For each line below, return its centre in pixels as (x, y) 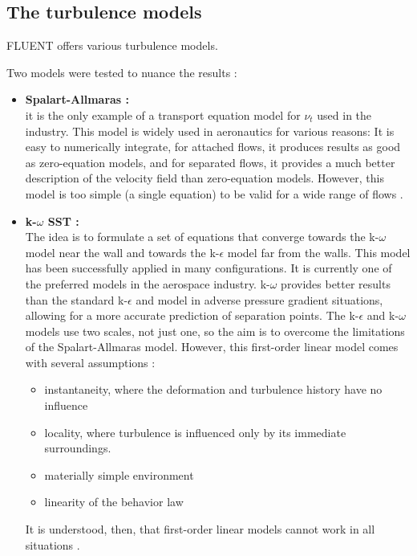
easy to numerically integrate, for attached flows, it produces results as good (213, 147)
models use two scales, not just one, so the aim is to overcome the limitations (215, 331)
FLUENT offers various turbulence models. (112, 45)
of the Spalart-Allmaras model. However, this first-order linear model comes (212, 347)
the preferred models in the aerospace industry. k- (148, 283)
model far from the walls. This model (319, 252)
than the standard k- (77, 299)
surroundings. (78, 448)
